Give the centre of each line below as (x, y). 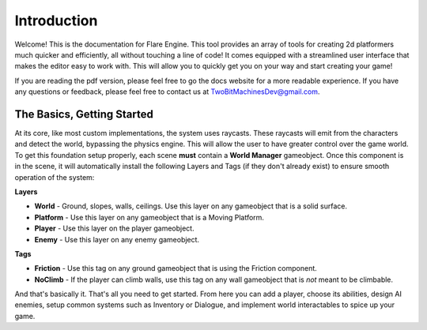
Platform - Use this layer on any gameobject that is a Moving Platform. (149, 217)
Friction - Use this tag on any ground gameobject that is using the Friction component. (176, 268)
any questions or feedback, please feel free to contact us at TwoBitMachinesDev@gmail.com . (167, 92)
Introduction (56, 21)
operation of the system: (55, 177)
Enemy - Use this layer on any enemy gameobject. (117, 239)
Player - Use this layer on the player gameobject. (114, 228)
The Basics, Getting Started (84, 114)
